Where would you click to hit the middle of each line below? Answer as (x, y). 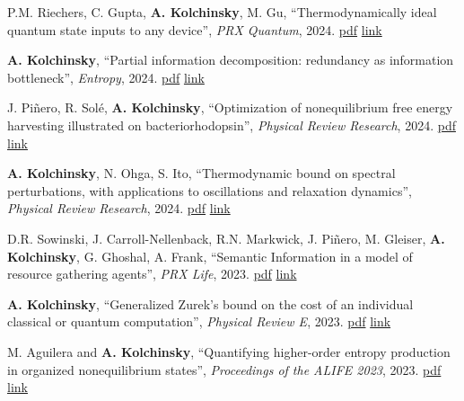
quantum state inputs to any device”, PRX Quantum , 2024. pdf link (195, 29)
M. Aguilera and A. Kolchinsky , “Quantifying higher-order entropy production (229, 351)
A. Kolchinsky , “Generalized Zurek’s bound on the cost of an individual (210, 303)
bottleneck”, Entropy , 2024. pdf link (106, 77)
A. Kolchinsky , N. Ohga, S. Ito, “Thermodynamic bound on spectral (201, 173)
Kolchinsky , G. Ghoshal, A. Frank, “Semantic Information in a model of (210, 256)
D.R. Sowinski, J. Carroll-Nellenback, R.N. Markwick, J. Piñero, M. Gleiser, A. (226, 238)
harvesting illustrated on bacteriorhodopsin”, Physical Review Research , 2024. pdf (232, 125)
